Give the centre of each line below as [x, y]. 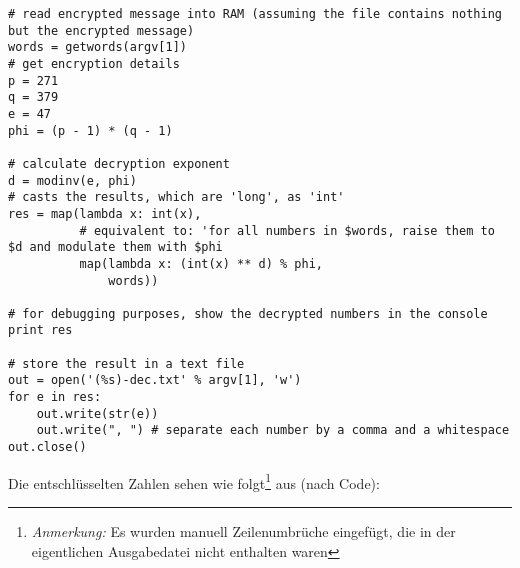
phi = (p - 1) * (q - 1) [90, 130]
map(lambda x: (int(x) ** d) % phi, [201, 263]
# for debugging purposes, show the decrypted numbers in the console [248, 313]
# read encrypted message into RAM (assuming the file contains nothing [255, 14]
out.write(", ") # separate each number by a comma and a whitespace [273, 430]
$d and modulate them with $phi [115, 247]
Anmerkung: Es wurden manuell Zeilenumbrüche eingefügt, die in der [243, 530]
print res [40, 330]
